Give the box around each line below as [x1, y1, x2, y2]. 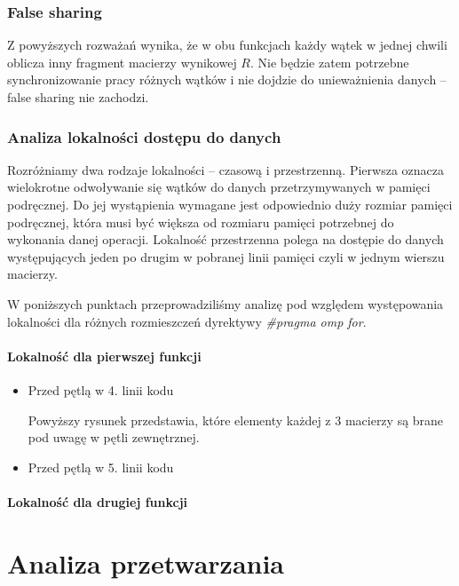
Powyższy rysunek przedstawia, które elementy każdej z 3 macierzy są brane [28, 410, 444, 429]
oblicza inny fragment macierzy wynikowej [7, 52, 237, 71]
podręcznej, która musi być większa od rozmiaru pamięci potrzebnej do [7, 212, 394, 231]
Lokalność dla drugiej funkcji [7, 492, 188, 511]
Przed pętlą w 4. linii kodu [28, 380, 174, 399]
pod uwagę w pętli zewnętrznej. [28, 428, 200, 447]
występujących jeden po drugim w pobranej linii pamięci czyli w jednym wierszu [7, 247, 445, 265]
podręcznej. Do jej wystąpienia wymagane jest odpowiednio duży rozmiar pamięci [7, 195, 453, 213]
